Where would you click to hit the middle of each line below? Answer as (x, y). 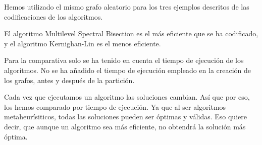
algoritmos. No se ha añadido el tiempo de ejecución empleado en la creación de (128, 70)
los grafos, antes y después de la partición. (69, 80)
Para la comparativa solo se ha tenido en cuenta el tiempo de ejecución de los (124, 60)
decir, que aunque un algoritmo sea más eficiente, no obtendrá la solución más (125, 126)
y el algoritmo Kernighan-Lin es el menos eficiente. (83, 43)
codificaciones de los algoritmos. (54, 16)
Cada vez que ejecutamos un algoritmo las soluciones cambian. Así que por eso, (127, 97)
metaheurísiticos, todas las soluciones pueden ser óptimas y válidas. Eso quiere (125, 117)
